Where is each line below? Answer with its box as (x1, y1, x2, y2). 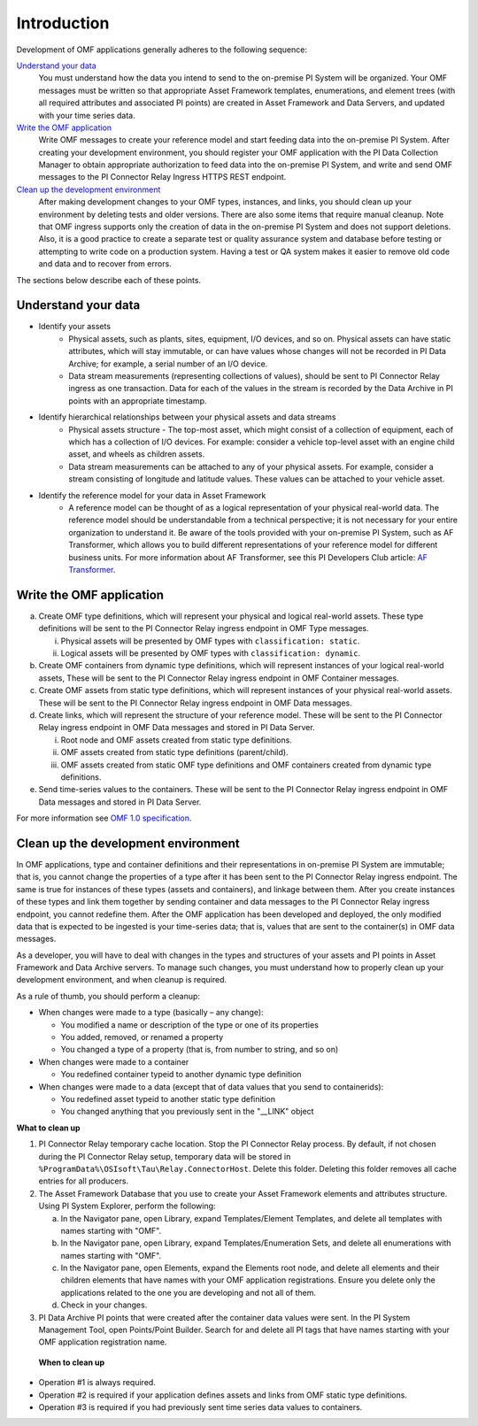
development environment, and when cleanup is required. (16, 975, 227, 985)
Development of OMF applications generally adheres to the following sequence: (16, 44, 307, 55)
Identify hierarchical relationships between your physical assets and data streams (38, 412, 336, 422)
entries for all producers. (38, 1175, 128, 1186)
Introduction (16, 13, 110, 33)
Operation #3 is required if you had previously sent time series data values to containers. (38, 1401, 363, 1412)
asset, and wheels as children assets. (68, 449, 205, 459)
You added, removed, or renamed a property (60, 1032, 224, 1043)
